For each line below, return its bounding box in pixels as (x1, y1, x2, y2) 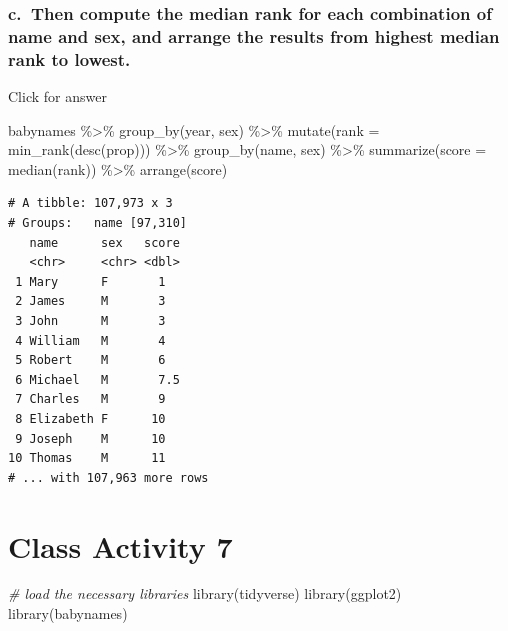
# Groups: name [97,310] (8, 216, 187, 231)
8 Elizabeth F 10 (15, 411, 166, 426)
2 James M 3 (15, 294, 166, 309)
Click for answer (8, 86, 107, 107)
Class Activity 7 (8, 525, 233, 566)
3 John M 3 (15, 314, 166, 328)
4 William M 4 (15, 333, 166, 348)
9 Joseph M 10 (15, 431, 166, 446)
